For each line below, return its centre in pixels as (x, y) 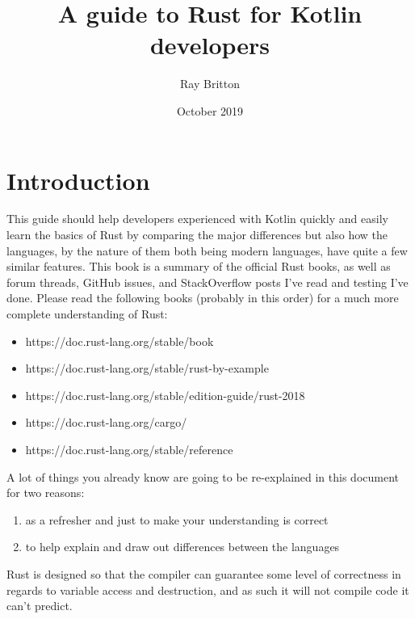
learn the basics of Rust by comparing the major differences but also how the (197, 235)
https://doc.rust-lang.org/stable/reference (129, 449)
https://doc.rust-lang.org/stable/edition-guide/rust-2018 (165, 395)
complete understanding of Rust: (87, 314)
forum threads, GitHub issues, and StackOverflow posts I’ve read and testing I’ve (207, 282)
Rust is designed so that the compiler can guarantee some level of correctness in (204, 573)
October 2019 (210, 110)
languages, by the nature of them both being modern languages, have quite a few (207, 250)
